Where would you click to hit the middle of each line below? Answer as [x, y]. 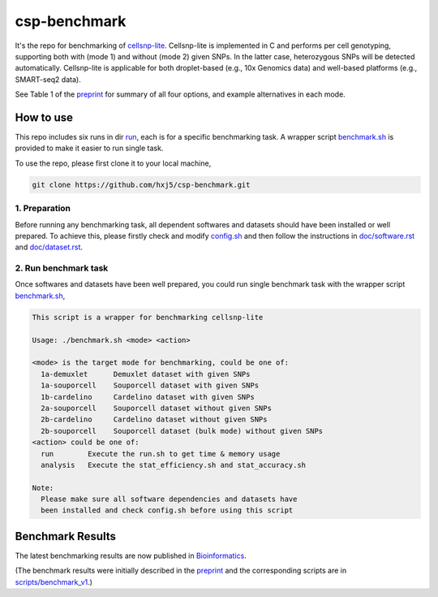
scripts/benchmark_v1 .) [54, 582]
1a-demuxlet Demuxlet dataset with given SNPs [146, 374]
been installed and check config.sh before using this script [167, 510]
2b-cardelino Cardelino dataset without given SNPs [154, 420]
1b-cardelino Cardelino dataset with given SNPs [148, 397]
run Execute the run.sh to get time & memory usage [161, 454]
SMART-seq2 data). [48, 79]
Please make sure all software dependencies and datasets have [169, 499]
